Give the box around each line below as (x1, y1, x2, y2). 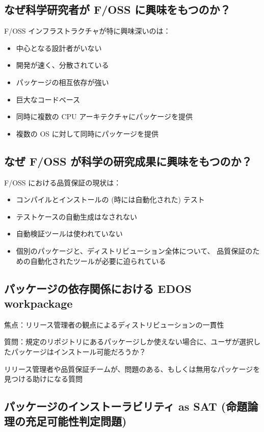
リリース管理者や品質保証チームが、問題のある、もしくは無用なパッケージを (4, 363, 260, 374)
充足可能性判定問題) (25, 413, 127, 429)
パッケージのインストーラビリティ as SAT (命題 (4, 398, 248, 414)
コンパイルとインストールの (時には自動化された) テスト (16, 194, 205, 205)
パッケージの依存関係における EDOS (4, 280, 192, 296)
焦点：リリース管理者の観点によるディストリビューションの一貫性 (4, 319, 224, 330)
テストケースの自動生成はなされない (16, 211, 138, 222)
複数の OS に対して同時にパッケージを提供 (16, 128, 159, 139)
